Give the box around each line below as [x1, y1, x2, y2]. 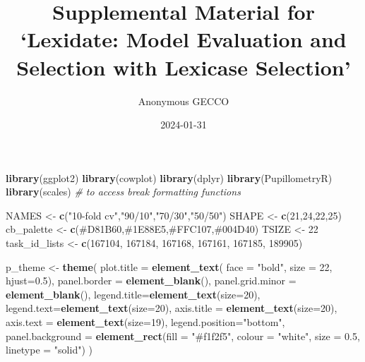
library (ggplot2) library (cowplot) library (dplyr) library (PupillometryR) [6, 170, 333, 185]
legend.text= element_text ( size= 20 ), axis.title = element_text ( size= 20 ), [6, 301, 337, 315]
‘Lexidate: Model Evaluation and [20, 25, 347, 54]
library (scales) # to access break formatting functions [6, 184, 241, 199]
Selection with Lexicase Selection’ [16, 52, 351, 81]
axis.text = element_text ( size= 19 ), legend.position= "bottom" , [6, 315, 285, 330]
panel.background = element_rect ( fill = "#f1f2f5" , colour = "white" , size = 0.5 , [6, 328, 360, 343]
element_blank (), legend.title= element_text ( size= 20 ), [6, 286, 261, 301]
